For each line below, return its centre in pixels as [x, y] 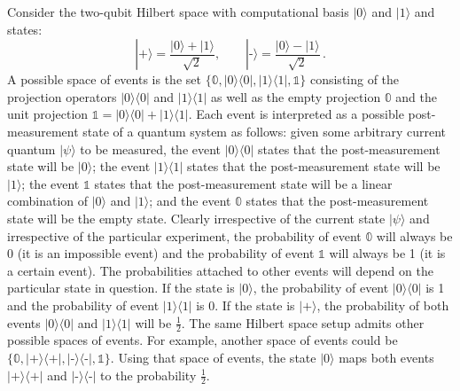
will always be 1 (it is [387, 253]
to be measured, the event [151, 149]
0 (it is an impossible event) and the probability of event [161, 253]
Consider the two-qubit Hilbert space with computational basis [178, 12]
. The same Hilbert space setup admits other [303, 322]
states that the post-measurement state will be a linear [243, 183]
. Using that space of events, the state [213, 357]
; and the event [190, 201]
